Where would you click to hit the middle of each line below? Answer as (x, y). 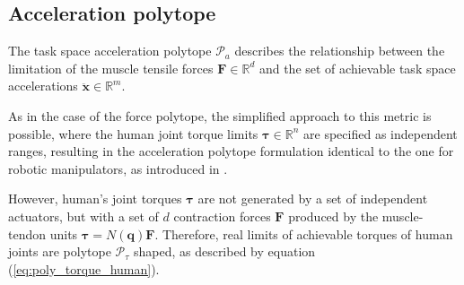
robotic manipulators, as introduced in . (118, 168)
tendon (27, 233)
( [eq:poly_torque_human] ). (84, 268)
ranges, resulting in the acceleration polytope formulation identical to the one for (231, 151)
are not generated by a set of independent (313, 199)
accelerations (43, 86)
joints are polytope (60, 251)
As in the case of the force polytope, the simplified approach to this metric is (220, 115)
